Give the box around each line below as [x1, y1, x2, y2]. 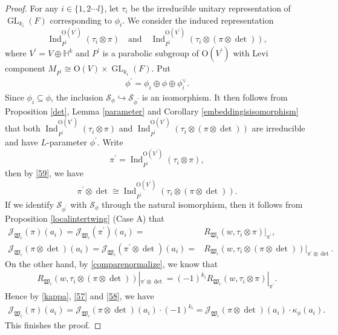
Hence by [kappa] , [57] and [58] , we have [5, 290, 154, 302]
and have [5, 136, 38, 148]
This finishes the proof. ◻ [5, 319, 102, 331]
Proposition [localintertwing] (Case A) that [5, 211, 164, 224]
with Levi [233, 47, 268, 59]
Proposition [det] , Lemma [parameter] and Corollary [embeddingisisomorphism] [5, 104, 299, 117]
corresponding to [50, 13, 112, 26]
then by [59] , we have [5, 167, 83, 179]
